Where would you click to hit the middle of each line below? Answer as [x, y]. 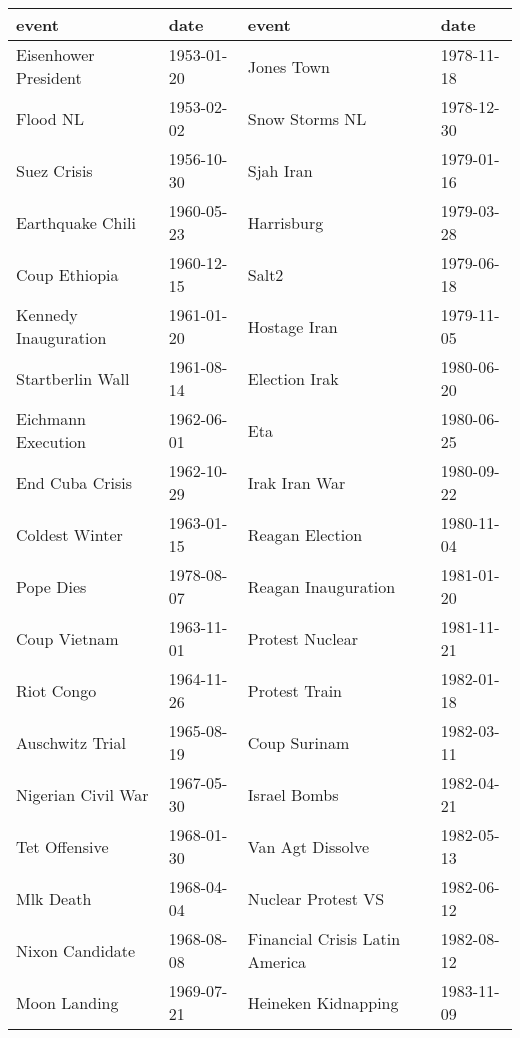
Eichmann [51, 418]
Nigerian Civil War [82, 794]
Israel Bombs [293, 794]
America [277, 961]
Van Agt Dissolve [308, 846]
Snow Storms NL [307, 118]
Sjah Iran [280, 170]
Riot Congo [56, 690]
